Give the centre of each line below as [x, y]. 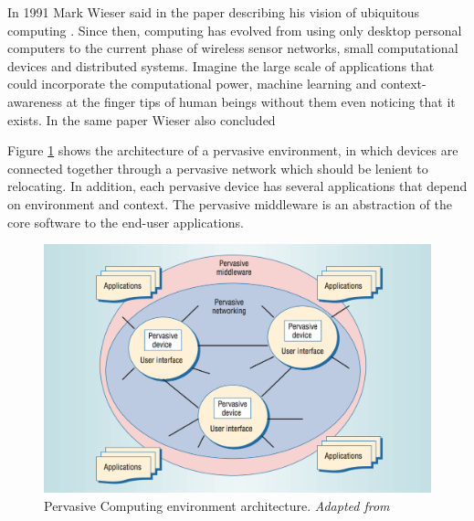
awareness [35, 101]
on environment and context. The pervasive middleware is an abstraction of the [230, 203]
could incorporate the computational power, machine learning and [192, 84]
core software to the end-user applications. [126, 222]
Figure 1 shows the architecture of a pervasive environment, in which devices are [233, 150]
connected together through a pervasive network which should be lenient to [218, 168]
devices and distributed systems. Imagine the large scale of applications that [221, 65]
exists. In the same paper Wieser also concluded [142, 119]
